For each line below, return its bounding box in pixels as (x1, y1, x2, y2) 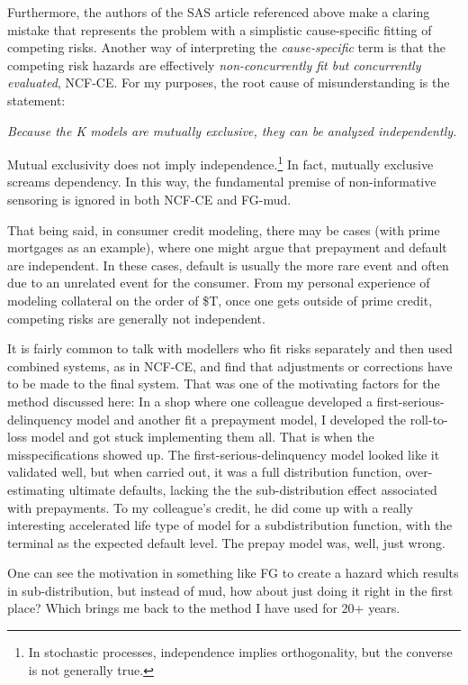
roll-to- (409, 409, 448, 428)
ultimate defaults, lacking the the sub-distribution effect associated (68, 479, 437, 498)
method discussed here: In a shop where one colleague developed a (7, 391, 373, 410)
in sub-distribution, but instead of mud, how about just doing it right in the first (7, 580, 454, 599)
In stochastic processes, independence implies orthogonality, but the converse (28, 643, 453, 662)
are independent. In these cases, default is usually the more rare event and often (7, 255, 449, 274)
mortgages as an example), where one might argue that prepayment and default (7, 238, 447, 257)
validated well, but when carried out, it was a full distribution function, (7, 462, 401, 481)
